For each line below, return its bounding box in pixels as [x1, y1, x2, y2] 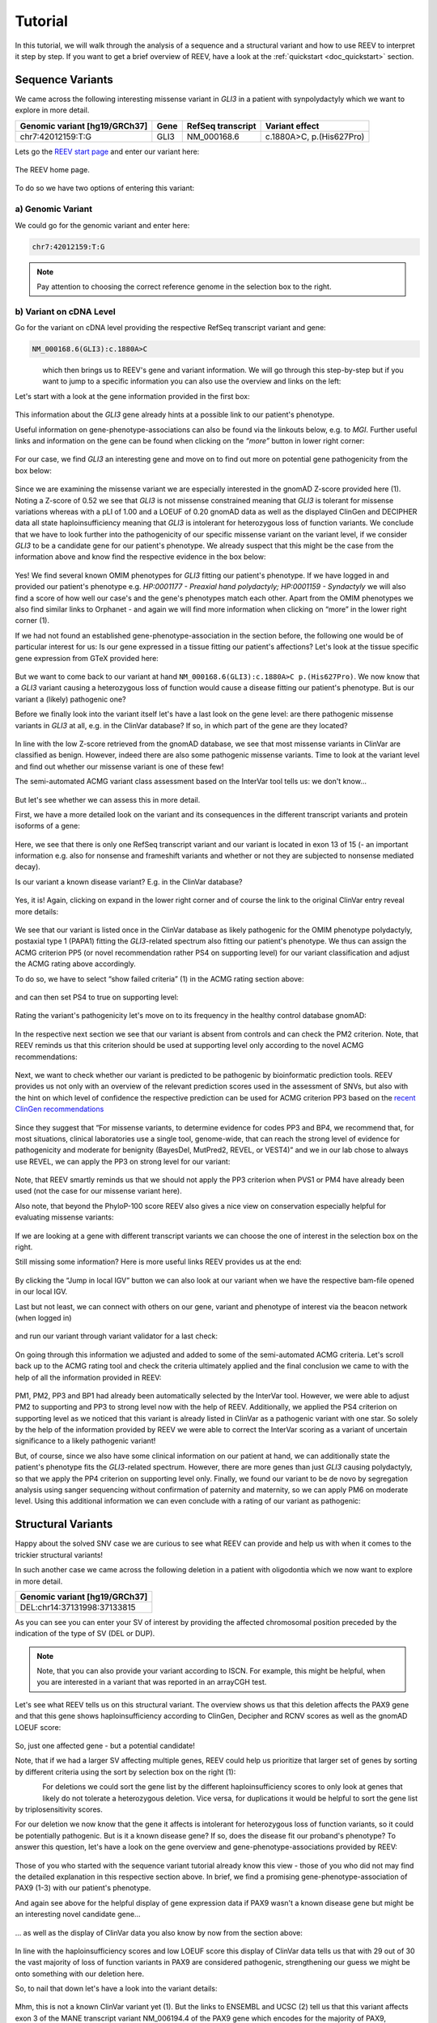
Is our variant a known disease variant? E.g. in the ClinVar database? [15, 876, 243, 886]
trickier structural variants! [15, 1550, 104, 1559]
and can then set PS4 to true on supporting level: [15, 992, 179, 1002]
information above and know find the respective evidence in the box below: [15, 552, 266, 562]
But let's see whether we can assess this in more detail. [15, 795, 201, 804]
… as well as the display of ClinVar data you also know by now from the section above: [15, 1928, 303, 1937]
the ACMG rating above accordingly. [15, 959, 137, 969]
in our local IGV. [15, 1287, 68, 1296]
